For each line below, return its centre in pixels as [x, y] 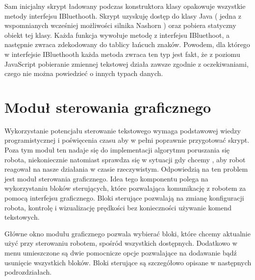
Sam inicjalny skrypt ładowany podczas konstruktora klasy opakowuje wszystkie [125, 6]
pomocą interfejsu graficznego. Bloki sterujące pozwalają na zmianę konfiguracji [124, 198]
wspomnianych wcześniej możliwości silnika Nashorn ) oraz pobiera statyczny [120, 25]
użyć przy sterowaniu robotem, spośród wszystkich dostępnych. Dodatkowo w [121, 243]
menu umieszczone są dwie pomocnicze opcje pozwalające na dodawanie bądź [121, 253]
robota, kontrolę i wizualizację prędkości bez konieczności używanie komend [118, 207]
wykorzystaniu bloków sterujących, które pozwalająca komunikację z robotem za [125, 188]
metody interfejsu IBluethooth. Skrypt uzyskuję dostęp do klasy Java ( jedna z [123, 15]
